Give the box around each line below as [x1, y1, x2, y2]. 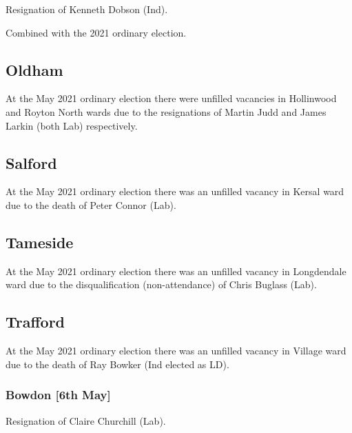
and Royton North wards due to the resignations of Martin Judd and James [6, 104, 327, 119]
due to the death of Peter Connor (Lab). [6, 197, 176, 212]
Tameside [6, 231, 74, 252]
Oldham [6, 59, 63, 80]
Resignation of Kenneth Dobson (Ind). [6, 2, 168, 16]
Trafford [6, 311, 65, 332]
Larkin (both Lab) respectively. [6, 118, 138, 132]
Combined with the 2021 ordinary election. [6, 25, 187, 39]
